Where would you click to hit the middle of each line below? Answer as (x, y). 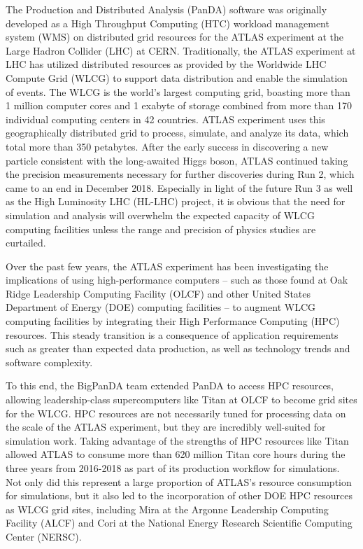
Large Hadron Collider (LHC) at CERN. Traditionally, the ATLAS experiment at (181, 50)
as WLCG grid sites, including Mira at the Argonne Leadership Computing (167, 509)
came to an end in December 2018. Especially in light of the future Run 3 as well (179, 187)
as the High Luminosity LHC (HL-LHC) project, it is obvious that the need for (176, 201)
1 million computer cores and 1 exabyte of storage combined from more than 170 (179, 105)
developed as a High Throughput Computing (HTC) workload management (168, 23)
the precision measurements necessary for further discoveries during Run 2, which (180, 174)
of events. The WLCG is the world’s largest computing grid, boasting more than (178, 91)
